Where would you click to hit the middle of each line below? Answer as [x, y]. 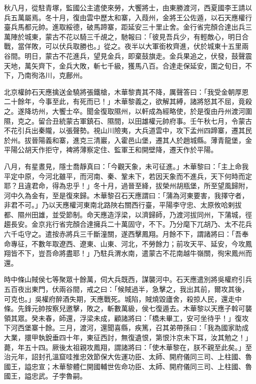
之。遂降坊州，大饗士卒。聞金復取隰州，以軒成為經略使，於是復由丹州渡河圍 [128, 111]
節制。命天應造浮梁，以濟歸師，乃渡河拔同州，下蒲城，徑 [159, 214]
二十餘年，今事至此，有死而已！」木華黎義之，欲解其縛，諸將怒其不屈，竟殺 [128, 101]
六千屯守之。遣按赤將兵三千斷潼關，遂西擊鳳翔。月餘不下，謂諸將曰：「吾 [123, 234]
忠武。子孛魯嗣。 [59, 376]
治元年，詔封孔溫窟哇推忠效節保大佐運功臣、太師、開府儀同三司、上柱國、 [125, 357]
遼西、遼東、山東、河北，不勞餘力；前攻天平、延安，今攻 [152, 243]
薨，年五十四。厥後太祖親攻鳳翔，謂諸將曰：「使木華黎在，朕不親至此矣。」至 [128, 347]
